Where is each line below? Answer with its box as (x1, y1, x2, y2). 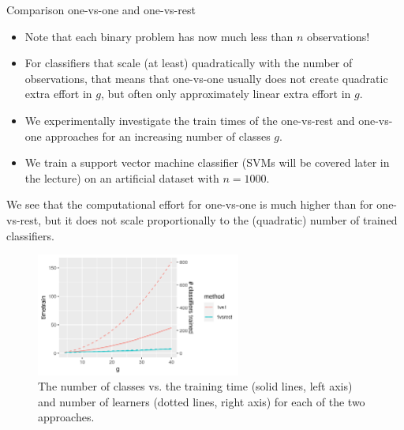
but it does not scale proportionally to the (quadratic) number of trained (44, 211, 398, 228)
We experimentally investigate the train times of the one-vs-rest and (24, 111, 355, 128)
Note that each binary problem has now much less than (24, 28, 294, 44)
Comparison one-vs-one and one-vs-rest (6, 2, 196, 17)
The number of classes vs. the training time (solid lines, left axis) (38, 378, 353, 394)
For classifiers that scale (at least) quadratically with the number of (24, 55, 353, 71)
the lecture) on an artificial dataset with (24, 169, 219, 186)
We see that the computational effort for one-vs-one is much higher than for (6, 196, 373, 213)
